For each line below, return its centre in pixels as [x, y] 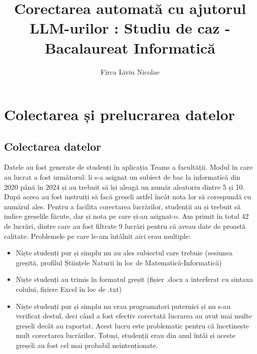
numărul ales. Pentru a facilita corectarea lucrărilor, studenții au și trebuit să [122, 206]
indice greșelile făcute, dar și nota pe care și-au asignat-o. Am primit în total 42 [126, 216]
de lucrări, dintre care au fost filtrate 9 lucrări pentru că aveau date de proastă [125, 226]
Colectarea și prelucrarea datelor [119, 114]
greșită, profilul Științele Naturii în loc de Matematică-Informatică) [119, 262]
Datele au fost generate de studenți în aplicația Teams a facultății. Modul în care [128, 167]
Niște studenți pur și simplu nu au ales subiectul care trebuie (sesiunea [124, 253]
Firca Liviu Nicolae [130, 71]
